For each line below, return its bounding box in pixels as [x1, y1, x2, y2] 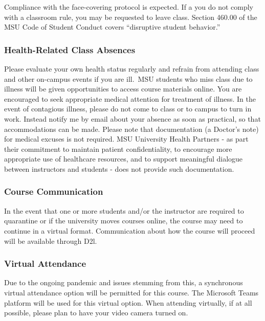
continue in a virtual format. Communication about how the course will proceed [4, 225, 255, 236]
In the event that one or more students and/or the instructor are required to [4, 205, 244, 216]
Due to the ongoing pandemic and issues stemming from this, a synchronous [4, 277, 243, 288]
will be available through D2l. [4, 235, 97, 246]
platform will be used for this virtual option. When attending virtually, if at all [4, 297, 252, 308]
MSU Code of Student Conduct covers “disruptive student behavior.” [4, 21, 220, 32]
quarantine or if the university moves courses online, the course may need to [4, 215, 243, 226]
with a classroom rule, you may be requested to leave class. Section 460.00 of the [4, 11, 257, 22]
